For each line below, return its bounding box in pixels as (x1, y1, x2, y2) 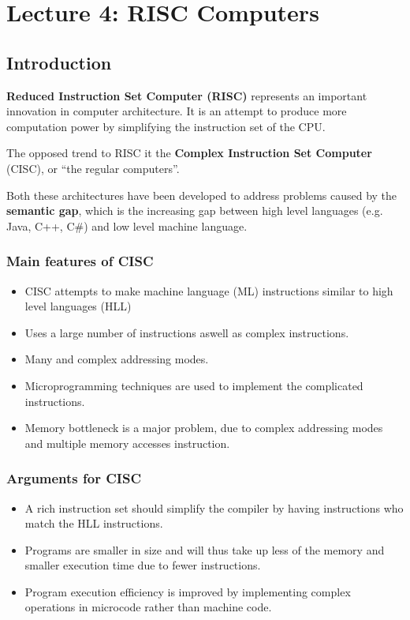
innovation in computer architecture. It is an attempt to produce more (6, 103, 347, 119)
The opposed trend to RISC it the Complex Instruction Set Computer (6, 145, 372, 161)
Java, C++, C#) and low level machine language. (6, 217, 248, 234)
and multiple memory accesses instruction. (24, 434, 230, 451)
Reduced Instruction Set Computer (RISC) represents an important (6, 87, 367, 103)
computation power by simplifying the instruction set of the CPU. (6, 118, 326, 134)
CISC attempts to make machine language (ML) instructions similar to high (24, 282, 393, 299)
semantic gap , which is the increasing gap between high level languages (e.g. (6, 202, 383, 219)
